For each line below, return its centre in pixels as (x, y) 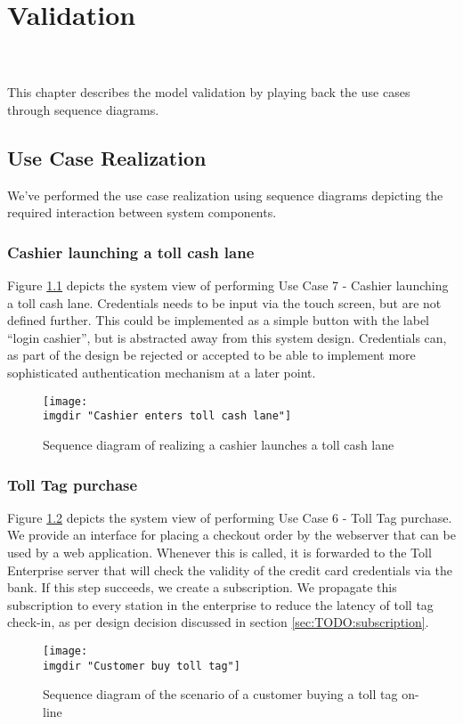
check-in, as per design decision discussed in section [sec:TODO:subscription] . (218, 622)
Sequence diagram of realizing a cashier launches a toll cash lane (219, 444)
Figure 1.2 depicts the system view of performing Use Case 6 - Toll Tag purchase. (230, 517)
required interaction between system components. (142, 212)
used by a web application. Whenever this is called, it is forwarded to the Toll (219, 552)
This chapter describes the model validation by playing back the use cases (209, 92)
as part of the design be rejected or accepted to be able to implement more (211, 355)
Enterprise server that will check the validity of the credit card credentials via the (230, 569)
